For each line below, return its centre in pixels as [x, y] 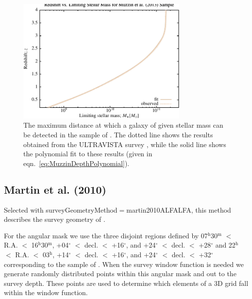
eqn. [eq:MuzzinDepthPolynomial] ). [76, 163]
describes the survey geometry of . [55, 219]
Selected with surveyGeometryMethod [61, 209]
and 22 [225, 245]
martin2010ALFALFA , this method [179, 209]
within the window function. [46, 292]
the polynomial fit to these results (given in [88, 154]
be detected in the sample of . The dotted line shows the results [118, 134]
